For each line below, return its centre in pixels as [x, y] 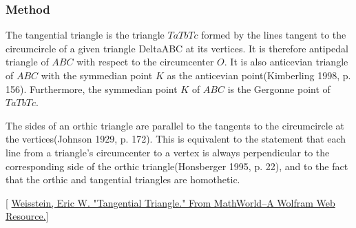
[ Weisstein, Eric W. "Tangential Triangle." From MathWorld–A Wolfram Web [170, 202]
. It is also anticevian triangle [286, 62]
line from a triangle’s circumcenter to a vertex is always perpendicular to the [168, 152]
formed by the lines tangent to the [274, 35]
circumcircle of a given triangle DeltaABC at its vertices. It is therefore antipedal [177, 48]
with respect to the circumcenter [145, 62]
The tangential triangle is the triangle [85, 35]
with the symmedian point [97, 75]
